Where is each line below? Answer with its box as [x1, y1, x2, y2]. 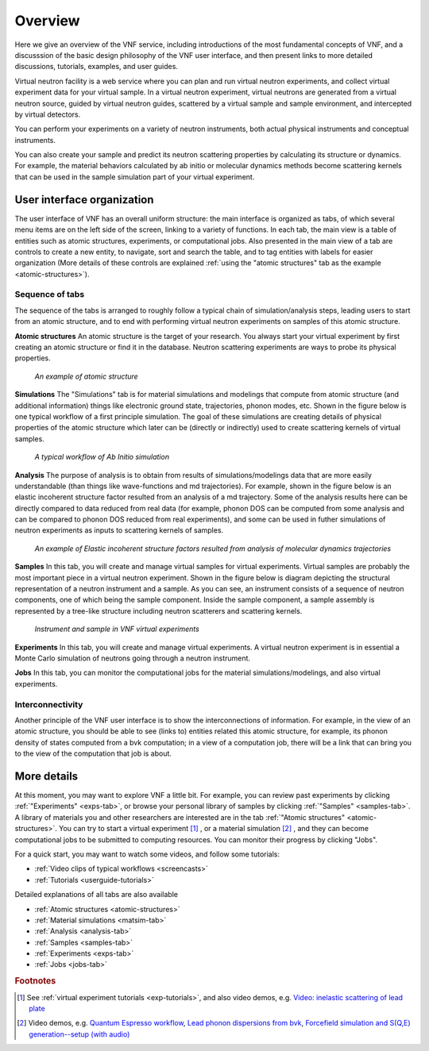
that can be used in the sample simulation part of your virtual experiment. [14, 171, 255, 182]
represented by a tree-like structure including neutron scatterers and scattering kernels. [14, 606, 303, 615]
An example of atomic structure [34, 372, 138, 381]
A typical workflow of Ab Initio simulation [34, 452, 170, 462]
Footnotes [14, 976, 56, 987]
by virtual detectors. [14, 110, 81, 119]
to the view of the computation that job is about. [14, 749, 172, 758]
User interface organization [14, 193, 154, 206]
